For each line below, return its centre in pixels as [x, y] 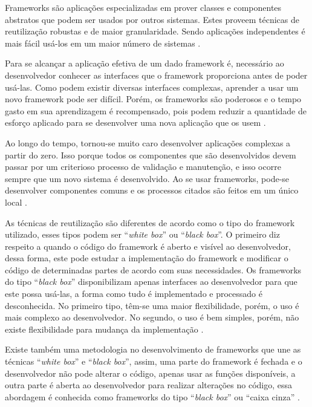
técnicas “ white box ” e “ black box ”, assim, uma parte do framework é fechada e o [154, 361]
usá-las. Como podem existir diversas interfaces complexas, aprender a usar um [152, 87]
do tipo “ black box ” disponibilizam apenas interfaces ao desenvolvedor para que [151, 282]
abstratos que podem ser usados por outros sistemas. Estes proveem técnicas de [152, 19]
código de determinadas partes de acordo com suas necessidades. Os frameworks [153, 269]
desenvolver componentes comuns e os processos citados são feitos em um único [152, 190]
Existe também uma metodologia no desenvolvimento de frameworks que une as [153, 349]
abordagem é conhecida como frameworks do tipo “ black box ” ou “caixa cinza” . [152, 396]
